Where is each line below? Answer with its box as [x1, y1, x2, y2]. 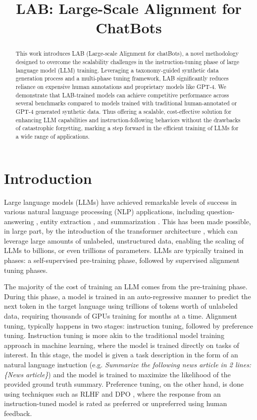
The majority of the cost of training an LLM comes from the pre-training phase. [4, 281, 248, 292]
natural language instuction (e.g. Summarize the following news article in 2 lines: [4, 359, 252, 370]
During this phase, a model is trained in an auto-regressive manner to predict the [4, 291, 251, 301]
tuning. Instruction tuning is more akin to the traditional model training [4, 330, 224, 340]
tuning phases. [4, 264, 48, 275]
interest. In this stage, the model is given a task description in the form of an [4, 349, 238, 360]
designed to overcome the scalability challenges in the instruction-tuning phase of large [15, 58, 240, 66]
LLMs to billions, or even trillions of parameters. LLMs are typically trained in [4, 245, 244, 255]
